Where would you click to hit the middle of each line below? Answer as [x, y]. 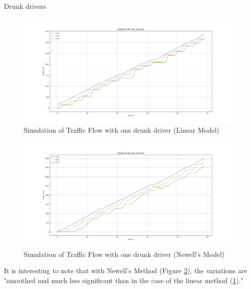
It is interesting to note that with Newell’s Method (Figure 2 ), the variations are [125, 271]
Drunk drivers [25, 6]
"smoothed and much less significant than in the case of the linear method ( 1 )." [124, 280]
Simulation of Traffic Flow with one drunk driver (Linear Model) [122, 130]
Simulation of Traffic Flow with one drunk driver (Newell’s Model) [124, 254]
